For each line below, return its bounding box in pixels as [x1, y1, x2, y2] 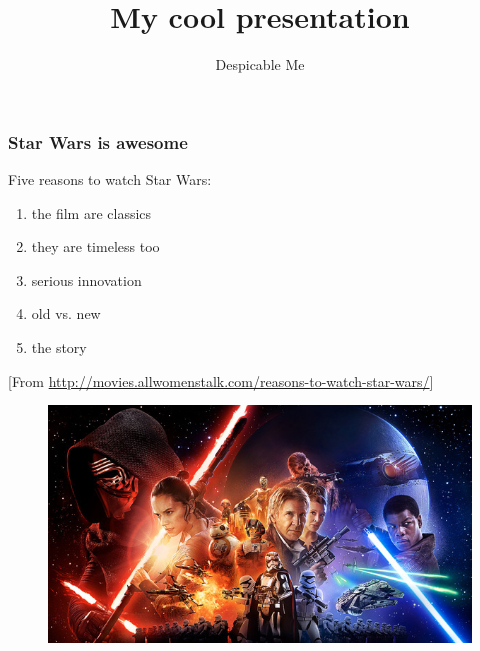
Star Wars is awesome [8, 129, 188, 154]
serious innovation [31, 269, 142, 290]
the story [31, 336, 87, 357]
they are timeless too [31, 236, 160, 257]
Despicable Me [215, 54, 305, 75]
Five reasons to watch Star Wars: [8, 169, 212, 190]
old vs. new [31, 303, 101, 324]
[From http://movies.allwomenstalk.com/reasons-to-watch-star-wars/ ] [8, 370, 434, 391]
